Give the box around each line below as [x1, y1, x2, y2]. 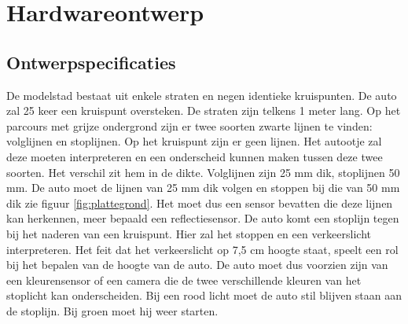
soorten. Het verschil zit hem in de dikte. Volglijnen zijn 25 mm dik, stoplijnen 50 [6, 164, 400, 180]
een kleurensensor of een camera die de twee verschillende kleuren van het [6, 271, 362, 288]
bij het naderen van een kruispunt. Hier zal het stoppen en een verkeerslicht [6, 225, 371, 241]
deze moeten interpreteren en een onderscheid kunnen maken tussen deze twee [6, 148, 383, 164]
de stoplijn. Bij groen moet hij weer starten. [6, 302, 219, 318]
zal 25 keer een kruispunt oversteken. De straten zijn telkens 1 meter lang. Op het [6, 102, 401, 119]
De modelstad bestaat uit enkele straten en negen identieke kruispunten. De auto [6, 87, 397, 103]
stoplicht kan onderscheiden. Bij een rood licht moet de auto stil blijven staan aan [6, 287, 402, 304]
